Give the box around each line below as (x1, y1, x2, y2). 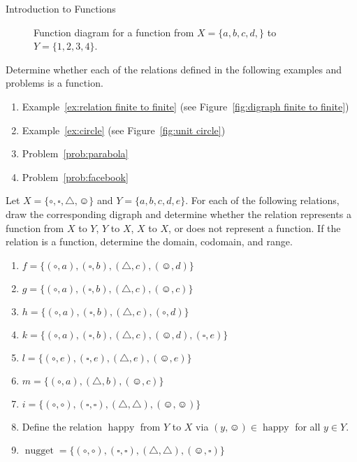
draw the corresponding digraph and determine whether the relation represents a (6, 206, 351, 221)
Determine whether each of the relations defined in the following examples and (6, 62, 342, 76)
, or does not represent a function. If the (168, 220, 341, 235)
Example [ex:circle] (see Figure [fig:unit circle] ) (22, 122, 226, 137)
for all (295, 419, 321, 433)
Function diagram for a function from (34, 24, 194, 39)
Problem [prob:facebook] (22, 169, 129, 184)
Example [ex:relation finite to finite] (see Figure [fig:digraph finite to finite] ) (22, 99, 349, 113)
